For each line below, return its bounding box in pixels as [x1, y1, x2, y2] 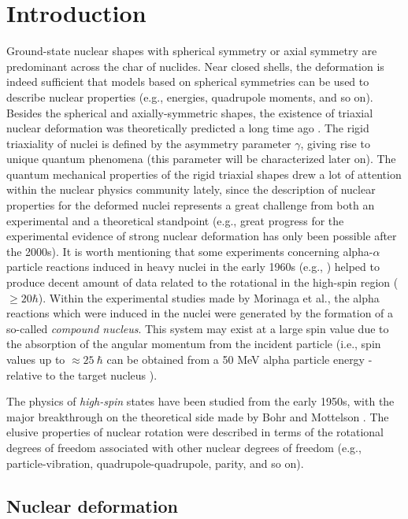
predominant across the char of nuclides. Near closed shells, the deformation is [6, 57, 384, 74]
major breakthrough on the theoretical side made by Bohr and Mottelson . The [6, 408, 389, 424]
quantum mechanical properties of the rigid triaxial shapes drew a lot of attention [6, 165, 402, 182]
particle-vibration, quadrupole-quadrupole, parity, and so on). [6, 454, 304, 471]
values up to [6, 351, 65, 367]
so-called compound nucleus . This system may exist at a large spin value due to [6, 320, 389, 336]
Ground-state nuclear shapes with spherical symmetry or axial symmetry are [6, 43, 377, 59]
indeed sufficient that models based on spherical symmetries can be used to [6, 73, 369, 90]
